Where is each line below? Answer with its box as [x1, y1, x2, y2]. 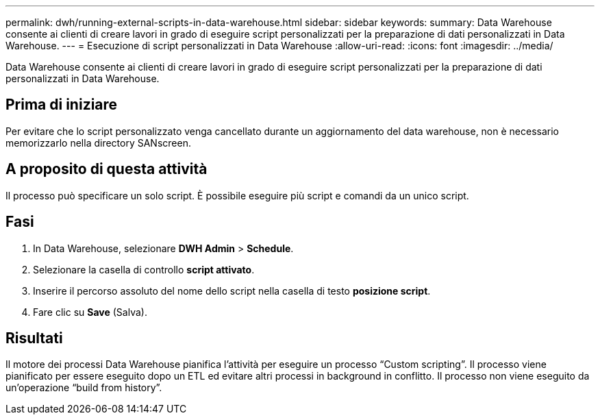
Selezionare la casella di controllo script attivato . [33, 263, 255, 275]
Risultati [5, 329, 63, 347]
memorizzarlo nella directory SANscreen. [5, 136, 191, 149]
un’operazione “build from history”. [5, 382, 162, 394]
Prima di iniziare [5, 96, 118, 114]
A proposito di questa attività [5, 160, 208, 178]
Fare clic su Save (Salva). [33, 306, 147, 318]
